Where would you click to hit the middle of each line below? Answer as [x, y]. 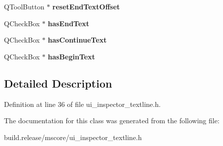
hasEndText [69, 23]
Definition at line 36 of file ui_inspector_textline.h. [83, 104]
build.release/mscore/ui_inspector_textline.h [73, 137]
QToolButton [24, 6]
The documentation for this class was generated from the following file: [112, 121]
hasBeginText [71, 56]
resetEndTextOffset [86, 6]
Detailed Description [58, 83]
